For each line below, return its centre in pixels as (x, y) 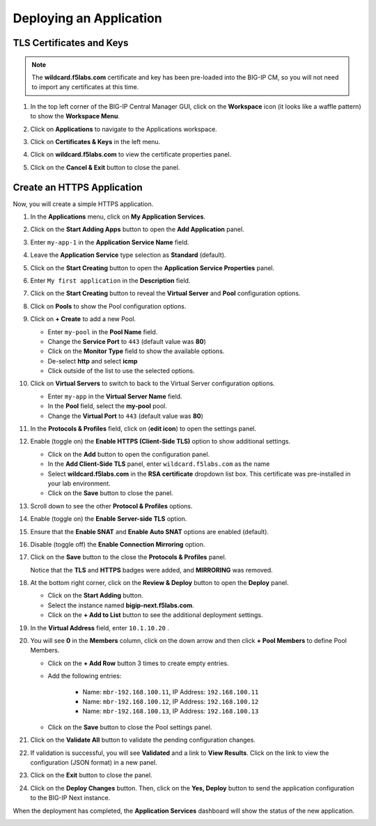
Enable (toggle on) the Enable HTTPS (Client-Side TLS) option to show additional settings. (160, 442)
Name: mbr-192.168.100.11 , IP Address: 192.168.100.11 (171, 692)
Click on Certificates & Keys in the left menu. (95, 141)
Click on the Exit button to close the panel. (91, 775)
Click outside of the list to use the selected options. (121, 371)
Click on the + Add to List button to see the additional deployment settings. (155, 615)
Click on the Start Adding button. (95, 595)
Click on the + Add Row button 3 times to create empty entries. (138, 663)
